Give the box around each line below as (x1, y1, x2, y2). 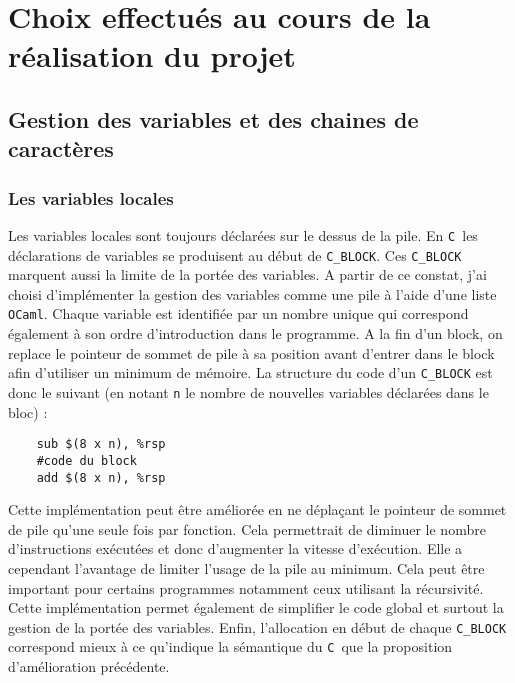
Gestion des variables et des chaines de (8, 103, 419, 134)
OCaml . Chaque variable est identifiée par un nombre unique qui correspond (8, 303, 469, 324)
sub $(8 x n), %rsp (36, 437, 166, 452)
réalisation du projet (8, 35, 296, 76)
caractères (8, 133, 114, 164)
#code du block (36, 453, 137, 468)
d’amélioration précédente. (8, 656, 170, 677)
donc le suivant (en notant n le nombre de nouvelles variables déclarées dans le (8, 381, 489, 402)
